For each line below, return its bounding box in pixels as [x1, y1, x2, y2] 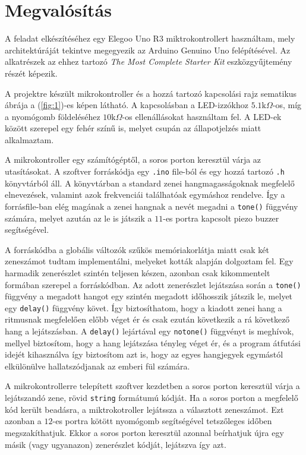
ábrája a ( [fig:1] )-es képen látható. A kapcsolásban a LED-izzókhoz [5, 99, 248, 111]
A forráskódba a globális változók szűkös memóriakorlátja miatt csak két [5, 243, 270, 255]
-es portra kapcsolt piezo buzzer [163, 211, 279, 224]
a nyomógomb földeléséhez [5, 110, 100, 122]
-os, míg [272, 99, 302, 111]
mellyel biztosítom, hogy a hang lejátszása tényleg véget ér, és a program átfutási [5, 336, 301, 349]
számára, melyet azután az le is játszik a [5, 211, 152, 224]
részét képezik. [5, 67, 58, 79]
